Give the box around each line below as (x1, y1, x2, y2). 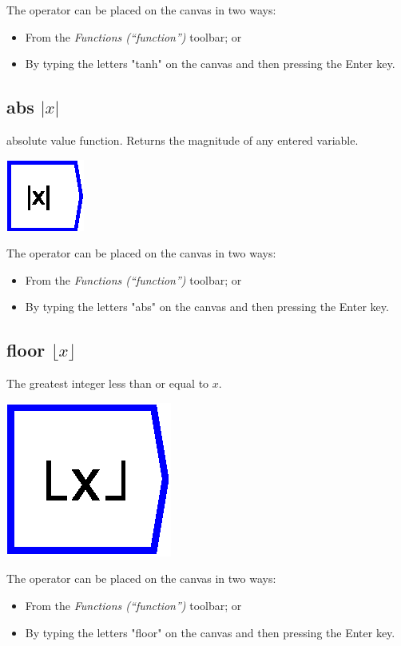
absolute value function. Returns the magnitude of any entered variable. (6, 131, 359, 148)
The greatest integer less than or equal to (6, 375, 209, 392)
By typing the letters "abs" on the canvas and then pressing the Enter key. (25, 298, 389, 315)
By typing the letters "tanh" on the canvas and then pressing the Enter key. (25, 55, 395, 72)
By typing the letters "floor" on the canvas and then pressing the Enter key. (25, 624, 395, 640)
